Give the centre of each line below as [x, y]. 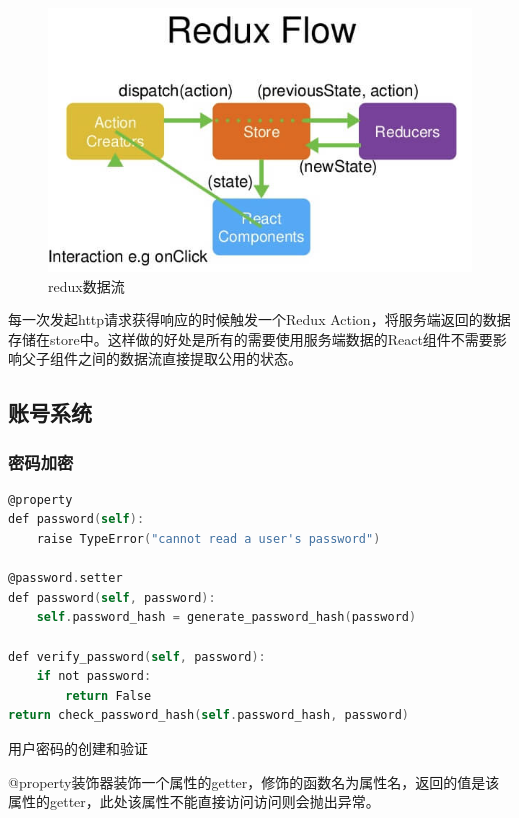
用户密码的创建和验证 [78, 748]
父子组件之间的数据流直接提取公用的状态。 [161, 358]
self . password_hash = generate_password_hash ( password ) [226, 617]
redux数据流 [86, 285]
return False [108, 695]
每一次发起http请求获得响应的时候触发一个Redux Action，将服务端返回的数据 [259, 319]
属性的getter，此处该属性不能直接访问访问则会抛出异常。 [194, 801]
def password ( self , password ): [112, 597]
